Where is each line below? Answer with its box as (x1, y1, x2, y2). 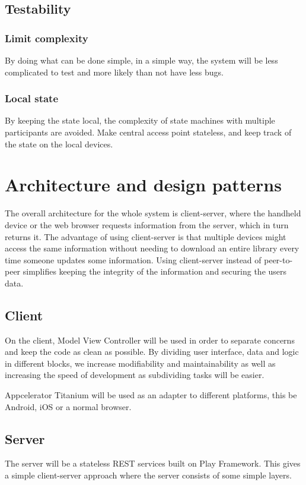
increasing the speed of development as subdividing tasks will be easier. (5, 369, 264, 381)
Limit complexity (5, 30, 88, 45)
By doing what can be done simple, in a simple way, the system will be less (5, 54, 278, 66)
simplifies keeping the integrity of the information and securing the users (23, 265, 287, 278)
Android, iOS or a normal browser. (5, 400, 132, 412)
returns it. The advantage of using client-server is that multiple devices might (5, 230, 286, 242)
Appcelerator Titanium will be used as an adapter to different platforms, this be (5, 389, 297, 401)
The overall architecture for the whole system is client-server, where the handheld (5, 207, 301, 219)
